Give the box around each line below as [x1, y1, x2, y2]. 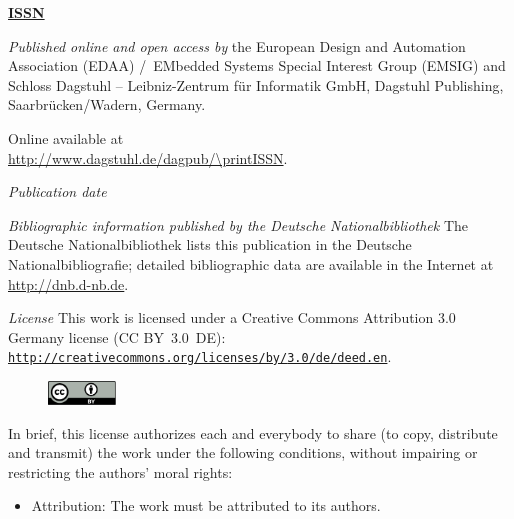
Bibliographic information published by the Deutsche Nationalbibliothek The [8, 214, 469, 235]
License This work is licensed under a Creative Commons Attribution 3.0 [8, 307, 456, 328]
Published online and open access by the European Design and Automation [8, 35, 466, 56]
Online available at [8, 127, 124, 148]
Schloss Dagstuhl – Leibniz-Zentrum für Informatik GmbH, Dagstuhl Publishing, [8, 74, 504, 95]
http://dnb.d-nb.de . [8, 273, 129, 294]
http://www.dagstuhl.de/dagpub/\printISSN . [8, 147, 288, 168]
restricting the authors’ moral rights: [8, 461, 233, 482]
